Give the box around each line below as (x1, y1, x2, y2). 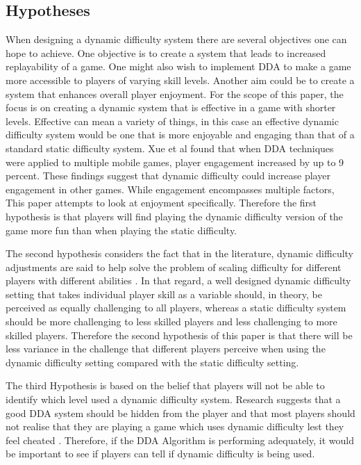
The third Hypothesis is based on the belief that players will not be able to (6, 378, 325, 393)
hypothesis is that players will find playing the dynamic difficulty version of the (6, 209, 343, 223)
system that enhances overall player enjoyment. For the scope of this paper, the (6, 86, 344, 101)
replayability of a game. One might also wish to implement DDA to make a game (6, 59, 351, 74)
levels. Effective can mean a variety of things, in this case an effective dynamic (6, 113, 339, 128)
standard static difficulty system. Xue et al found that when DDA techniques (6, 140, 334, 155)
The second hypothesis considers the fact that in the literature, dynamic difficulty (6, 246, 354, 261)
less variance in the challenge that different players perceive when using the (6, 341, 326, 356)
